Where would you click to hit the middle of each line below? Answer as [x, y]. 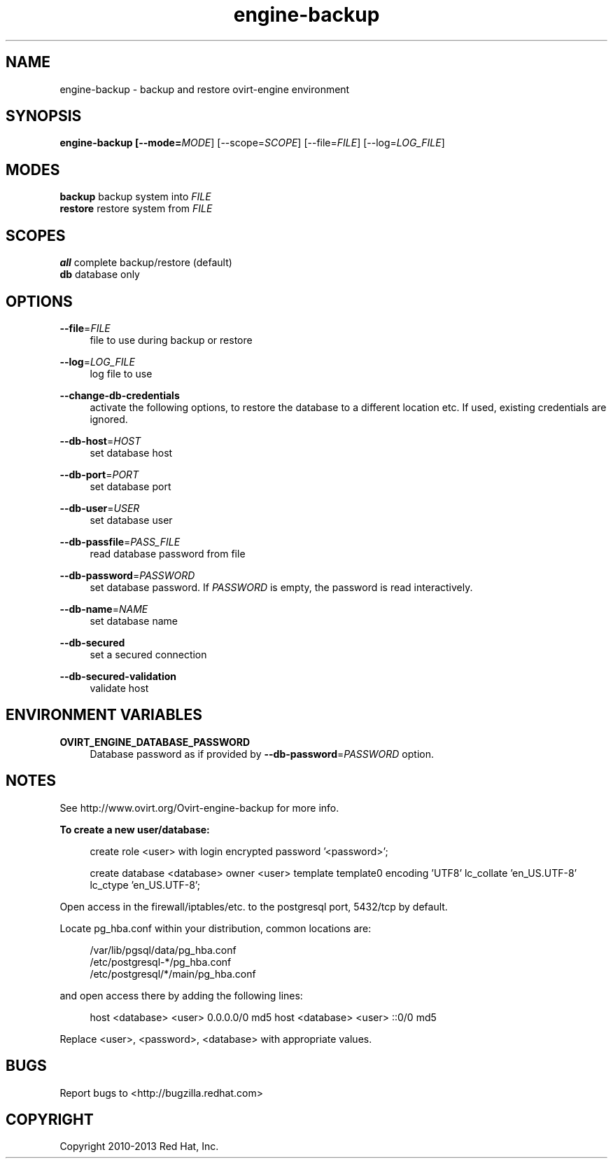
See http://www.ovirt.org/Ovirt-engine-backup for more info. [199, 808]
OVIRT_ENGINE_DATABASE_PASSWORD [155, 742]
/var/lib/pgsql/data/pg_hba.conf [163, 950]
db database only [100, 275]
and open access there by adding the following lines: [181, 995]
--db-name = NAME [104, 609]
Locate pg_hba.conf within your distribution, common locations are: [216, 928]
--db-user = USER [100, 508]
